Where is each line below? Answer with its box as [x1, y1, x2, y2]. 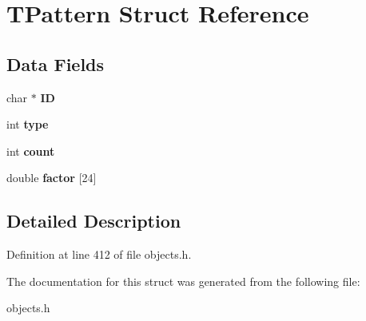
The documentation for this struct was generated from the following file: [6, 272, 360, 289]
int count [6, 142, 55, 159]
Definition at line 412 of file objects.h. [6, 246, 192, 263]
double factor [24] [6, 169, 97, 186]
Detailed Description [6, 208, 181, 233]
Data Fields [6, 51, 105, 76]
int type [6, 116, 49, 133]
